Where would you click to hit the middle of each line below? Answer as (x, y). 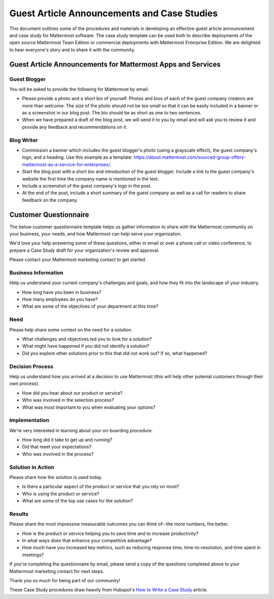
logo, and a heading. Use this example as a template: (77, 157)
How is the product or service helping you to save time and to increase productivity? (110, 533)
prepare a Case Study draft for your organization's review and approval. (84, 250)
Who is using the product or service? (61, 494)
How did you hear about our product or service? (72, 393)
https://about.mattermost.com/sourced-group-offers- (190, 157)
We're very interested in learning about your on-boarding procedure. (81, 430)
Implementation (29, 421)
